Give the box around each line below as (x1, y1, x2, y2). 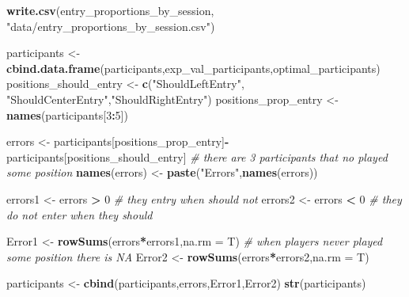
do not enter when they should (6, 206, 153, 223)
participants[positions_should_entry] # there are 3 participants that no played (6, 148, 388, 165)
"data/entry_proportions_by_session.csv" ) (6, 17, 215, 34)
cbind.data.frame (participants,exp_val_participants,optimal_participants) (6, 59, 381, 76)
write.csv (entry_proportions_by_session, (6, 2, 214, 18)
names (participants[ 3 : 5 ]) (6, 106, 128, 123)
